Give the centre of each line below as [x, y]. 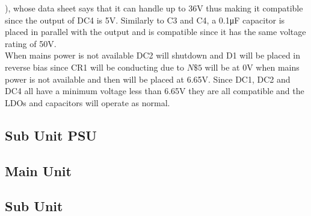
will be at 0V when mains [252, 67]
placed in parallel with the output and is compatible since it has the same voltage [155, 32]
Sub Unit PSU [51, 135]
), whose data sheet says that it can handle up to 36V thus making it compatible [154, 8]
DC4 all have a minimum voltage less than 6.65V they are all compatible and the [155, 91]
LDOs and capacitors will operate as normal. [88, 102]
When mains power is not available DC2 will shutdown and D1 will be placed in [153, 55]
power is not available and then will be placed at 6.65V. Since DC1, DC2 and [148, 79]
